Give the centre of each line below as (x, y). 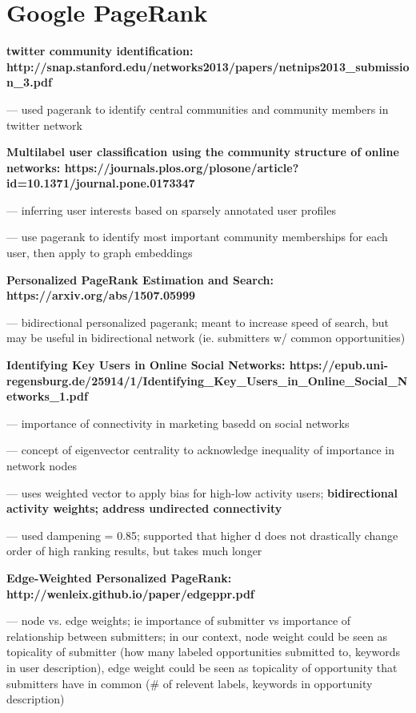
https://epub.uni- (338, 365)
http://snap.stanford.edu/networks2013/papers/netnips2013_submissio (208, 66)
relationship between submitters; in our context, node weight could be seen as (197, 636)
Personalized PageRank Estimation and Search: (140, 279)
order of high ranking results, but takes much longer (134, 551)
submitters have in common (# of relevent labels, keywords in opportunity (190, 683)
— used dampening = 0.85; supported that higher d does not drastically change (202, 535)
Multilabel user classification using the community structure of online (203, 152)
